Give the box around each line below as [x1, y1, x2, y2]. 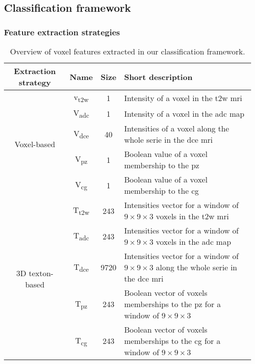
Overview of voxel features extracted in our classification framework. [10, 46, 245, 57]
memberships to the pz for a [124, 298, 221, 310]
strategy [19, 77, 51, 88]
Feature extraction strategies [4, 26, 120, 38]
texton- [28, 267, 53, 279]
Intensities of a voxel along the [124, 123, 229, 134]
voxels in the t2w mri [156, 210, 229, 222]
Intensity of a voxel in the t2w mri [124, 92, 242, 104]
